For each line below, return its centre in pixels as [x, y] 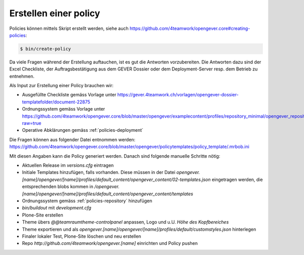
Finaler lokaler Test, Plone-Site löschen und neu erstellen [82, 236]
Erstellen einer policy [55, 13]
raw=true [32, 123]
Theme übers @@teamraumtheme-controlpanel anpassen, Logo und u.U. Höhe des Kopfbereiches [125, 222]
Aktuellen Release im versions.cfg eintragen [68, 165]
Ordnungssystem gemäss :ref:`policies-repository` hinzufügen [87, 201]
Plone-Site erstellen [43, 215]
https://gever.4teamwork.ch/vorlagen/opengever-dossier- [178, 95]
